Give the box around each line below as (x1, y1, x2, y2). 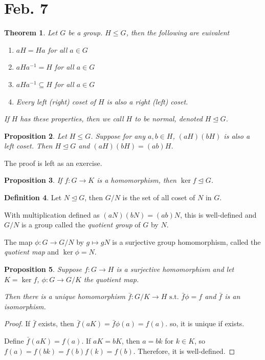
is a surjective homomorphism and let (116, 264, 234, 274)
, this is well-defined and (180, 209, 257, 220)
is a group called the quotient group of (21, 219, 141, 230)
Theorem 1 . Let (4, 27, 58, 38)
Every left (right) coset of (16, 96, 96, 107)
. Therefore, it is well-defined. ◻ (133, 345, 235, 356)
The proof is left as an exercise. (4, 157, 102, 168)
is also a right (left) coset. (106, 96, 188, 107)
